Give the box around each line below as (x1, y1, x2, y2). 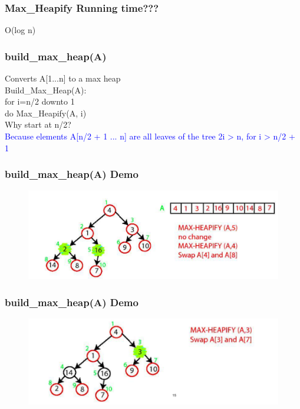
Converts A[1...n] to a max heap (5, 72, 121, 85)
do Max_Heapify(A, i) (5, 106, 87, 119)
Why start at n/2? (5, 118, 71, 131)
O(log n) (5, 24, 36, 36)
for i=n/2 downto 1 (5, 95, 75, 108)
